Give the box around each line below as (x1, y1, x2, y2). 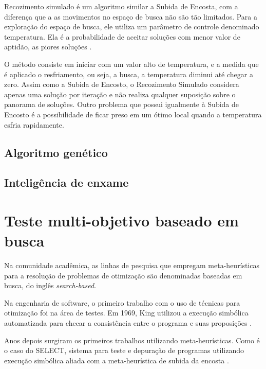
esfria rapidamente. (4, 119, 64, 130)
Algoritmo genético (4, 144, 108, 160)
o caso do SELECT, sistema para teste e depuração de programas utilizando (4, 345, 244, 356)
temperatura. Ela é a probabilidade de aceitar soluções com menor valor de (4, 31, 240, 42)
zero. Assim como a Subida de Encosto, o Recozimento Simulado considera (4, 79, 239, 90)
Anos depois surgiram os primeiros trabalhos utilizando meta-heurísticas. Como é (4, 335, 260, 345)
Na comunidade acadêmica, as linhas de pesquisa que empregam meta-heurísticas (4, 260, 260, 270)
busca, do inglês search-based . (4, 280, 97, 291)
